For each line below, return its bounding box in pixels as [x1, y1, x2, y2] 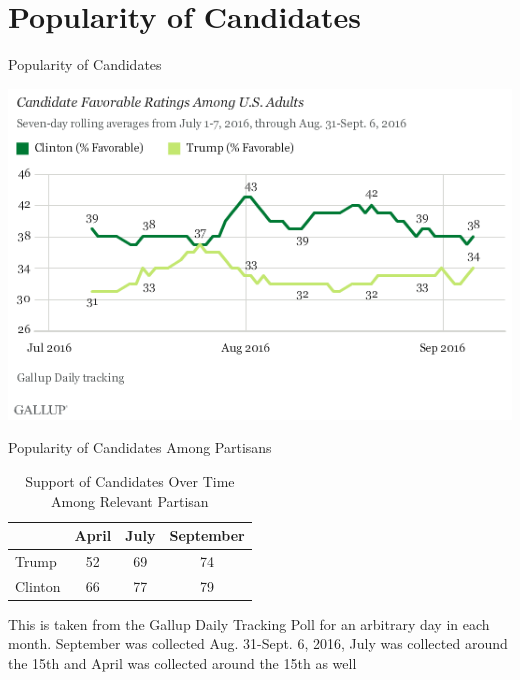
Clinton [15, 575, 61, 596]
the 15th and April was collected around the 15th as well [8, 653, 357, 674]
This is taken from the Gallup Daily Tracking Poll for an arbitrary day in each [8, 613, 490, 634]
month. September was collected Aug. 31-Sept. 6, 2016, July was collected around [8, 633, 508, 654]
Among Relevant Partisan [51, 490, 209, 511]
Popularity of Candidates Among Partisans [8, 437, 272, 458]
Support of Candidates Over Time [25, 470, 235, 491]
